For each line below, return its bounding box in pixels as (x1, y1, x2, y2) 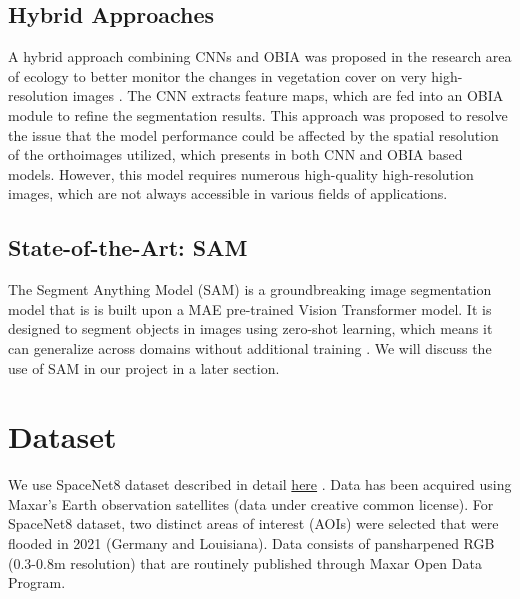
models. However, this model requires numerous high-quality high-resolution (8, 163, 474, 184)
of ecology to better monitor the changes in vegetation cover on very (8, 65, 427, 86)
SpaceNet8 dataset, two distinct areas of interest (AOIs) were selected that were (8, 513, 499, 534)
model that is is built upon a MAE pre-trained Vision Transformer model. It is (8, 298, 492, 319)
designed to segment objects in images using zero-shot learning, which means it (8, 318, 493, 339)
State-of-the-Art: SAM (8, 232, 248, 263)
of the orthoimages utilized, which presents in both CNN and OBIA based (8, 144, 463, 165)
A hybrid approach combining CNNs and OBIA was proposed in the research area (8, 46, 512, 67)
